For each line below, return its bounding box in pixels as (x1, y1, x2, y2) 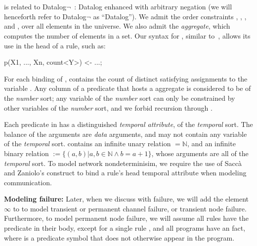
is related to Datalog (4, 1, 66, 12)
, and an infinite (187, 138, 236, 149)
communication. (4, 177, 52, 187)
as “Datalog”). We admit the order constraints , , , (93, 11, 247, 21)
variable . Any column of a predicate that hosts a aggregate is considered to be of (4, 83, 251, 93)
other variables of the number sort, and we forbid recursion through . (4, 102, 213, 113)
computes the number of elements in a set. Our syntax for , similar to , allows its (4, 30, 251, 41)
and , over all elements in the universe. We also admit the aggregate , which (4, 21, 230, 31)
